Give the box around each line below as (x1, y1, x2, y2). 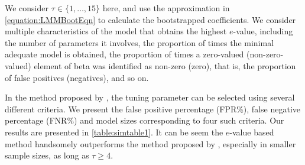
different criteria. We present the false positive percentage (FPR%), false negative (5, 102, 300, 115)
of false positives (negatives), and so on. (5, 71, 149, 83)
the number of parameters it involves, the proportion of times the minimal (5, 36, 274, 48)
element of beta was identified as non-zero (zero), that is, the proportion (34, 59, 296, 72)
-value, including (233, 25, 293, 37)
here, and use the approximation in (102, 2, 230, 14)
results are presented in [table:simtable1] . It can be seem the (5, 125, 223, 138)
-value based (229, 125, 274, 138)
